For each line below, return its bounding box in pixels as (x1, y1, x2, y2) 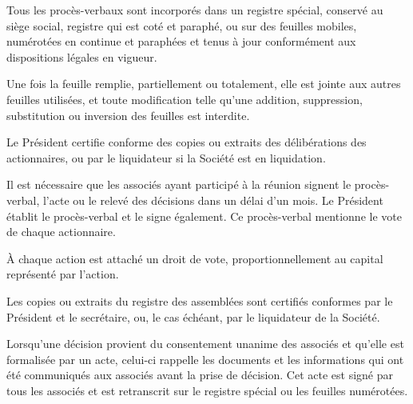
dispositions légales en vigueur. (6, 48, 157, 65)
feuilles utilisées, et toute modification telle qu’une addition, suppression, (6, 90, 363, 107)
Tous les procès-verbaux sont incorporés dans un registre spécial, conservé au (6, 2, 383, 18)
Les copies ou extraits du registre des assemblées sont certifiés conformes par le (6, 292, 393, 309)
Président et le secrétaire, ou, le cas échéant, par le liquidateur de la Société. (6, 308, 380, 325)
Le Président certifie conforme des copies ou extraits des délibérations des (6, 134, 367, 150)
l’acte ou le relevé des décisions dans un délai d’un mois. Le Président (42, 191, 383, 208)
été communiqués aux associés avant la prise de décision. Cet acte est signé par (6, 366, 393, 383)
